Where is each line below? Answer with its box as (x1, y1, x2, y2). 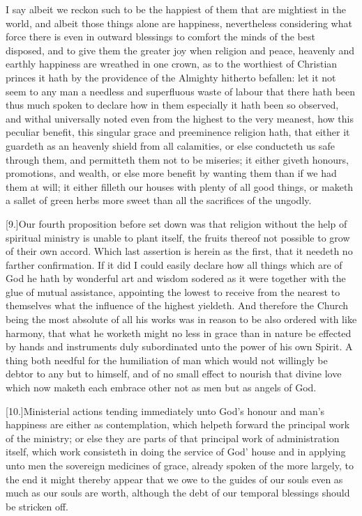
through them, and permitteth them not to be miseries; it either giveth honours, (6, 152, 349, 166)
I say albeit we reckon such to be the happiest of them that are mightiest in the (6, 2, 346, 16)
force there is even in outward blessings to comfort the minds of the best (6, 29, 315, 44)
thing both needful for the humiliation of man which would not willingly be (6, 352, 328, 367)
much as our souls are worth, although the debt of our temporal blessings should (6, 485, 350, 500)
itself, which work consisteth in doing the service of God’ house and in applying (6, 444, 346, 459)
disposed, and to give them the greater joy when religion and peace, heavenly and (6, 42, 354, 57)
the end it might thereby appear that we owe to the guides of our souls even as (6, 471, 343, 486)
